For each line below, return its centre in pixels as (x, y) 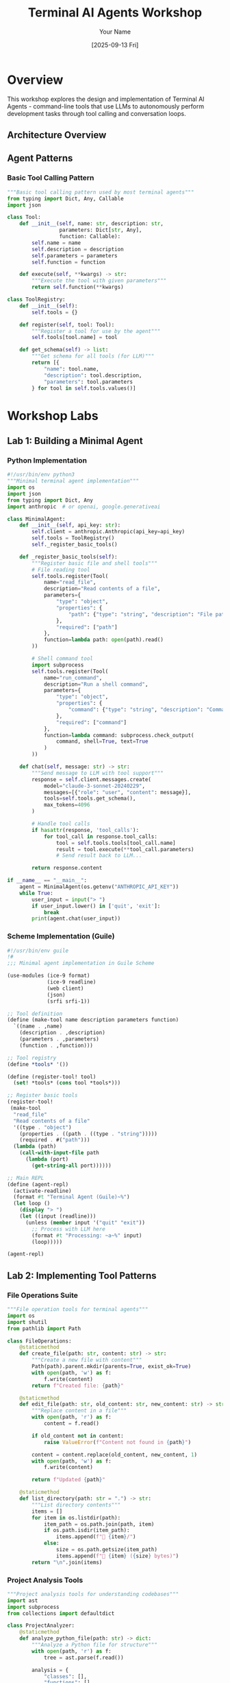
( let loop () (32, 1204)
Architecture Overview (57, 135)
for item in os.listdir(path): (76, 1518)
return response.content (67, 868)
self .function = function (69, 262)
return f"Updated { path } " (69, 1480)
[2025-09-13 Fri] (115, 45)
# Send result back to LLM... (99, 856)
